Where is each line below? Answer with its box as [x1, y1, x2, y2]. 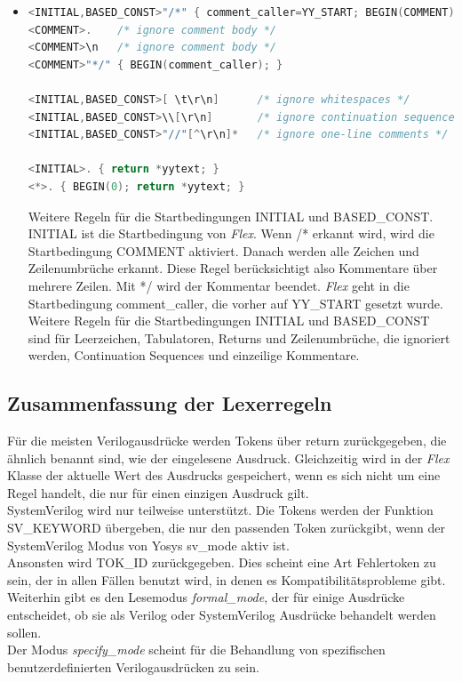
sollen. [7, 622, 42, 641]
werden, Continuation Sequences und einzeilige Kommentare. [28, 346, 360, 365]
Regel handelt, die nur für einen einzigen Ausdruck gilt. [7, 483, 309, 501]
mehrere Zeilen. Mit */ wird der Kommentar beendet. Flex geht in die [28, 276, 410, 294]
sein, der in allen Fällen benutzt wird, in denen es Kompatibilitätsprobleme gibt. [7, 570, 446, 589]
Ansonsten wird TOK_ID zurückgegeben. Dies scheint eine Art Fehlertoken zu [7, 553, 436, 572]
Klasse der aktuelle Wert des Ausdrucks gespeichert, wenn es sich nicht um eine [7, 466, 441, 485]
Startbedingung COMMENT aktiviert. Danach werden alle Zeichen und [28, 241, 419, 260]
